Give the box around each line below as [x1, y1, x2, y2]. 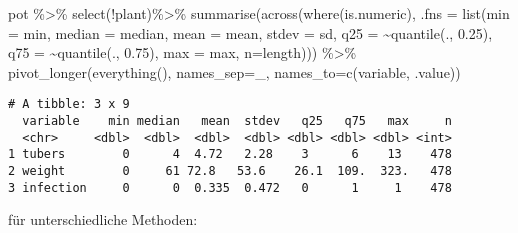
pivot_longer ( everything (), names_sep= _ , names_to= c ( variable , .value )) [8, 61, 461, 82]
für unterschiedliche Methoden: [8, 209, 198, 230]
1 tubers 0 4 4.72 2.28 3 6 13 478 [8, 147, 452, 162]
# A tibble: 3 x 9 [8, 97, 130, 112]
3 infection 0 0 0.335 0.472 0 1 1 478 [8, 180, 452, 195]
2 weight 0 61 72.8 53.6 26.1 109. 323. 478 [8, 164, 452, 178]
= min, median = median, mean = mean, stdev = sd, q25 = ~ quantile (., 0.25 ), [8, 22, 493, 43]
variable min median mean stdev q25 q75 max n [22, 114, 452, 129]
